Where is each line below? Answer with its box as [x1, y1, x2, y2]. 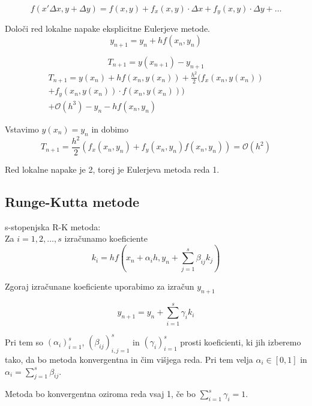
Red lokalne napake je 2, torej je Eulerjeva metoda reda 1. [5, 163, 220, 176]
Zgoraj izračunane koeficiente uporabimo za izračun [5, 279, 194, 292]
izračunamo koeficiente [64, 232, 148, 245]
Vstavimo [5, 122, 39, 135]
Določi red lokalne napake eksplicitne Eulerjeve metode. [5, 22, 210, 35]
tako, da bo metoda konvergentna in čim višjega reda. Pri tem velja [5, 353, 253, 365]
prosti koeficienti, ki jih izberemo [180, 335, 301, 348]
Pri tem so [5, 335, 44, 348]
